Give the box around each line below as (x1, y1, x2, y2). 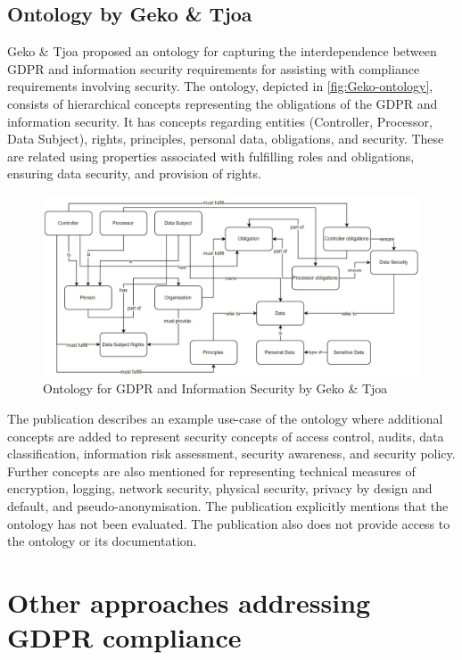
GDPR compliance (7, 619, 242, 656)
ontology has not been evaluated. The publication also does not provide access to (7, 514, 450, 532)
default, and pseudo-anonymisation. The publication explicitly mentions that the (7, 497, 449, 515)
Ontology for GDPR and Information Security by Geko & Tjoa (43, 379, 388, 398)
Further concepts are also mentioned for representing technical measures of (7, 461, 416, 480)
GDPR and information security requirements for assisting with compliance (7, 59, 420, 78)
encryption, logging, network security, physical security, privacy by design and (7, 479, 433, 498)
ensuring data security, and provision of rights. (7, 164, 261, 183)
